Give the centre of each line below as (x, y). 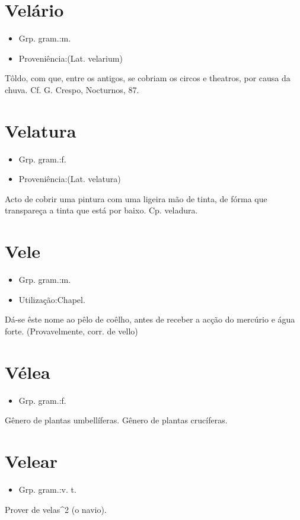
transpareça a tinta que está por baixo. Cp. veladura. (101, 210)
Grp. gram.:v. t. (47, 489)
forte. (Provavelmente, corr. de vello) (71, 331)
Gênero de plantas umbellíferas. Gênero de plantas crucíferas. (116, 420)
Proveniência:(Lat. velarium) (71, 58)
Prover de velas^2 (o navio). (56, 509)
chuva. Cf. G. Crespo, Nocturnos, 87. (72, 89)
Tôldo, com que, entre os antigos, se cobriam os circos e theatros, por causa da (148, 78)
